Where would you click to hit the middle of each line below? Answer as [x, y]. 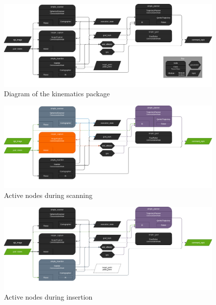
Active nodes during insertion [48, 296]
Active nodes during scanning [48, 195]
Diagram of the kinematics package [57, 94]
